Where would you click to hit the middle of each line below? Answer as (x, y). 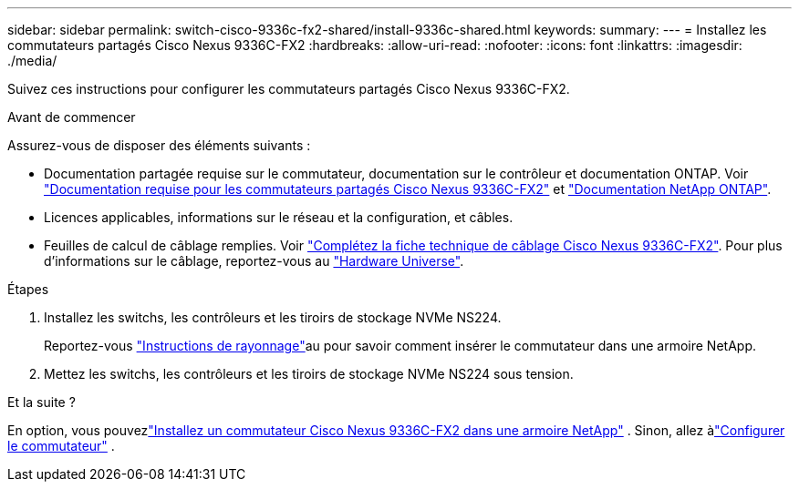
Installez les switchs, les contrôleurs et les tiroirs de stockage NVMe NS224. (273, 317)
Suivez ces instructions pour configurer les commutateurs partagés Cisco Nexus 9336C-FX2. (289, 89)
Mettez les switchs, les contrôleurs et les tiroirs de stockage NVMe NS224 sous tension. (309, 374)
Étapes (28, 289)
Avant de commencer (72, 117)
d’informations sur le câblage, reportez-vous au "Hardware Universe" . (254, 261)
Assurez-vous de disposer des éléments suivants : (159, 145)
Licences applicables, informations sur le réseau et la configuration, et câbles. (279, 217)
